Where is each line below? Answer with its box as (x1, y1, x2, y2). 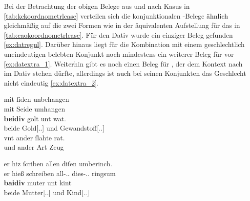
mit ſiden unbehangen (4, 94, 69, 104)
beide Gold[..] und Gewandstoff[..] (4, 123, 105, 133)
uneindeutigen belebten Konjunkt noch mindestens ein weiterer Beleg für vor (4, 48, 234, 59)
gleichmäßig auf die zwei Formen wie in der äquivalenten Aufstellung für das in (4, 20, 240, 30)
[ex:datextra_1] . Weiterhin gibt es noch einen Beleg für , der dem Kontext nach (4, 58, 243, 68)
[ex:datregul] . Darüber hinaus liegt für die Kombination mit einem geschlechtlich (4, 39, 245, 49)
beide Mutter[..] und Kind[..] (4, 187, 89, 197)
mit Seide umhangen (4, 103, 65, 113)
